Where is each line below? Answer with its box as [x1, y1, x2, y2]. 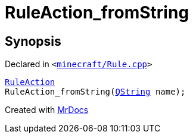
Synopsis [5, 33, 61, 49]
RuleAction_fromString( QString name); [5, 87, 186, 97]
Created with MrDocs [5, 105, 89, 115]
